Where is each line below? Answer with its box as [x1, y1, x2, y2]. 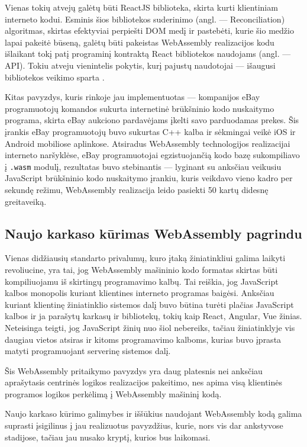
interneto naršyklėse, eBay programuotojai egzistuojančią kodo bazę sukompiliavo [5, 149, 300, 161]
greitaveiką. [5, 195, 47, 207]
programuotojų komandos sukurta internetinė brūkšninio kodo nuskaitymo [5, 102, 274, 114]
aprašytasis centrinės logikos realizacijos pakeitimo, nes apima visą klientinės [5, 376, 282, 388]
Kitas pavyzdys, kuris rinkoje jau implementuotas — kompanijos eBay [5, 91, 260, 103]
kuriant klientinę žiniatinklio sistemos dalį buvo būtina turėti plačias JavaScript [5, 298, 294, 310]
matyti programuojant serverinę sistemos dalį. [5, 345, 171, 357]
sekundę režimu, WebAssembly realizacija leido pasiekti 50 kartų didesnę [5, 183, 269, 195]
